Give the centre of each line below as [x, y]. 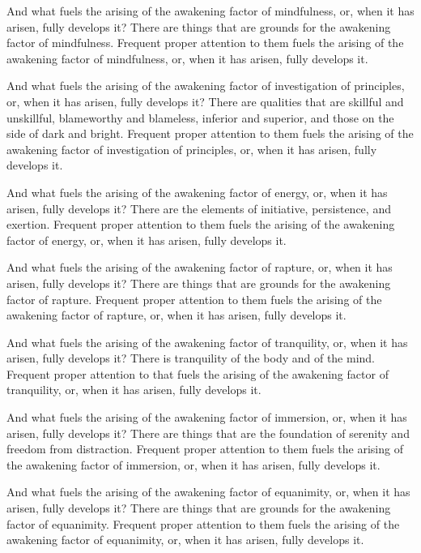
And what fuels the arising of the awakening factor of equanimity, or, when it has [208, 492]
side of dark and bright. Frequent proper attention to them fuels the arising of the [210, 133]
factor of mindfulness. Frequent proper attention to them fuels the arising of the [205, 43]
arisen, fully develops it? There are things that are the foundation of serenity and [208, 433]
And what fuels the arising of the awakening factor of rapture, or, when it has [200, 267]
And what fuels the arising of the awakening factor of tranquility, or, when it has [207, 342]
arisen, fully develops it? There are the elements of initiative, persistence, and [199, 208]
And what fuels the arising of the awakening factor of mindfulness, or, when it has [210, 11]
